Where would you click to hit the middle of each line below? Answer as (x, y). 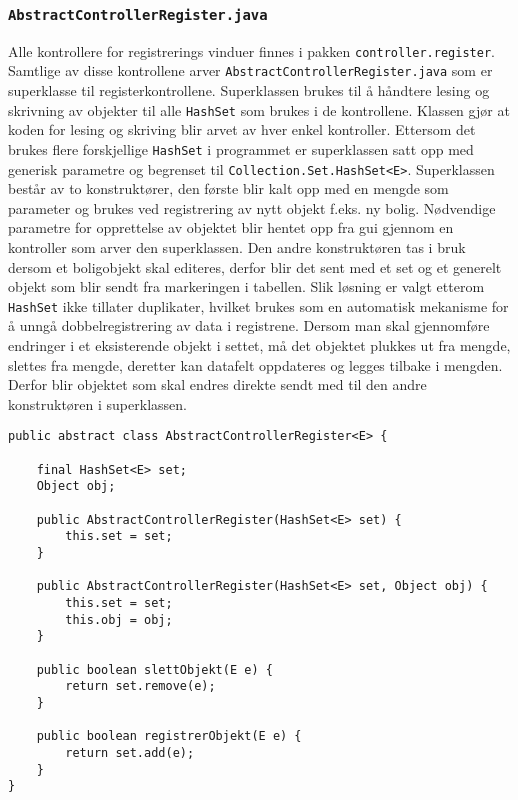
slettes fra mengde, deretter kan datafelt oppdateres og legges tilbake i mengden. (255, 364)
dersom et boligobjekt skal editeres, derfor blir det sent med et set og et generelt (255, 266)
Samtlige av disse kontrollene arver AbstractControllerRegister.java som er (250, 70)
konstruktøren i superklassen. (97, 403)
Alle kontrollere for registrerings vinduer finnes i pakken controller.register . (251, 50)
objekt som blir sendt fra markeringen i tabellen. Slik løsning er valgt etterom (246, 286)
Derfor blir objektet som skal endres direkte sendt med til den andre (217, 384)
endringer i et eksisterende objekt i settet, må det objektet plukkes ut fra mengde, (259, 345)
